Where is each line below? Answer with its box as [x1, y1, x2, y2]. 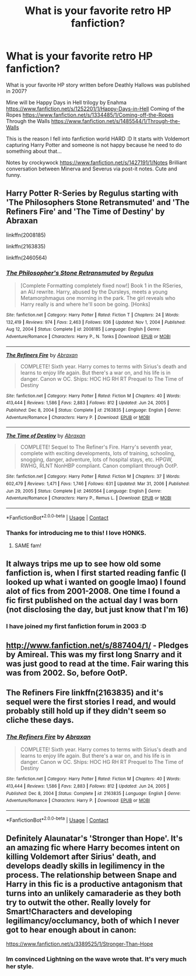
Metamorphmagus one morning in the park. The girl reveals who [20, 295, 176, 302]
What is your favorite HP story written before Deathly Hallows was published [6, 81, 190, 88]
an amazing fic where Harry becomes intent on [6, 842, 180, 852]
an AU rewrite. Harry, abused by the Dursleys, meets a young [20, 288, 168, 295]
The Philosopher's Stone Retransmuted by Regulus [6, 268, 154, 277]
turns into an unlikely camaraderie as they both [6, 888, 181, 898]
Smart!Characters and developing [6, 906, 132, 916]
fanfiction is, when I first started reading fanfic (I [6, 568, 187, 578]
